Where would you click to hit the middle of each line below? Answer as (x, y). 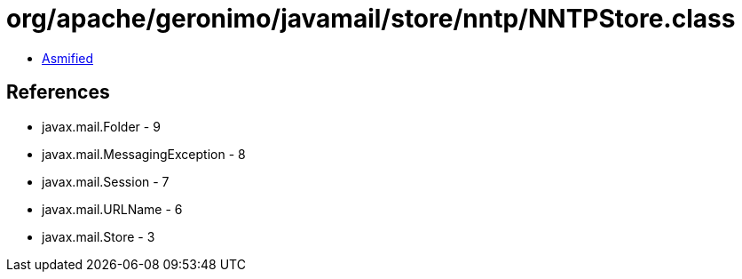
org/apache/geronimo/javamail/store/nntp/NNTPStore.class (371, 19)
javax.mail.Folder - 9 (101, 126)
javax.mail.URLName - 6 (112, 209)
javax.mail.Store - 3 (99, 236)
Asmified (68, 58)
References (58, 92)
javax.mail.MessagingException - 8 (144, 154)
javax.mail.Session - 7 (106, 181)
